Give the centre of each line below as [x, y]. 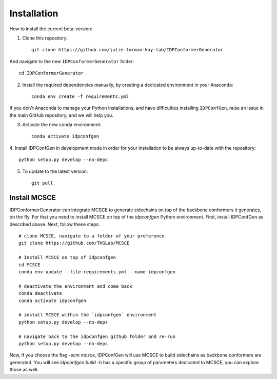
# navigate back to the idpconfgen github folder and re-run [97, 336]
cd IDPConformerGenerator [51, 73]
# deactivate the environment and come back [76, 286]
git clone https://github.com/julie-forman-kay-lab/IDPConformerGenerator [127, 50]
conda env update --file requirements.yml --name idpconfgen [97, 272]
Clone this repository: [45, 38]
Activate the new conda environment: [62, 125]
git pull [42, 183]
